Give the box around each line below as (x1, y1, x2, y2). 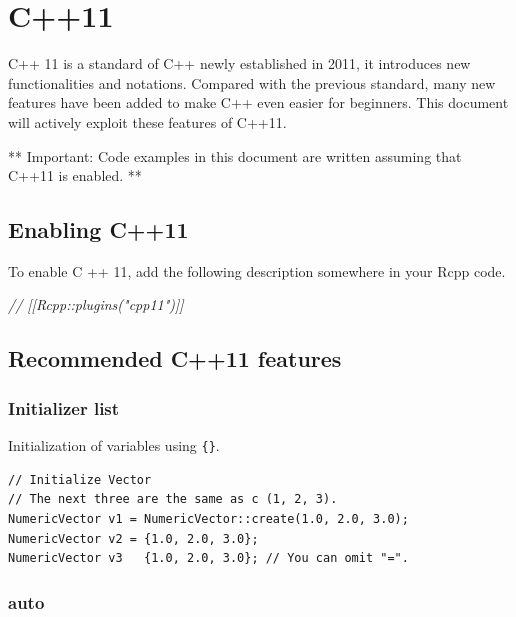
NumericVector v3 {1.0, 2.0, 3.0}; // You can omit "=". (8, 551, 409, 566)
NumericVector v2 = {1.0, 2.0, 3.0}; (8, 531, 259, 546)
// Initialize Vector (8, 472, 152, 487)
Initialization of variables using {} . (8, 435, 220, 456)
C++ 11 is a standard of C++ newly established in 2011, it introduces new (8, 53, 471, 74)
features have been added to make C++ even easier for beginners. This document (8, 92, 509, 113)
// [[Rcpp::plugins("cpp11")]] (8, 294, 184, 315)
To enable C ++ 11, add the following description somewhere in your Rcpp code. (8, 260, 506, 281)
